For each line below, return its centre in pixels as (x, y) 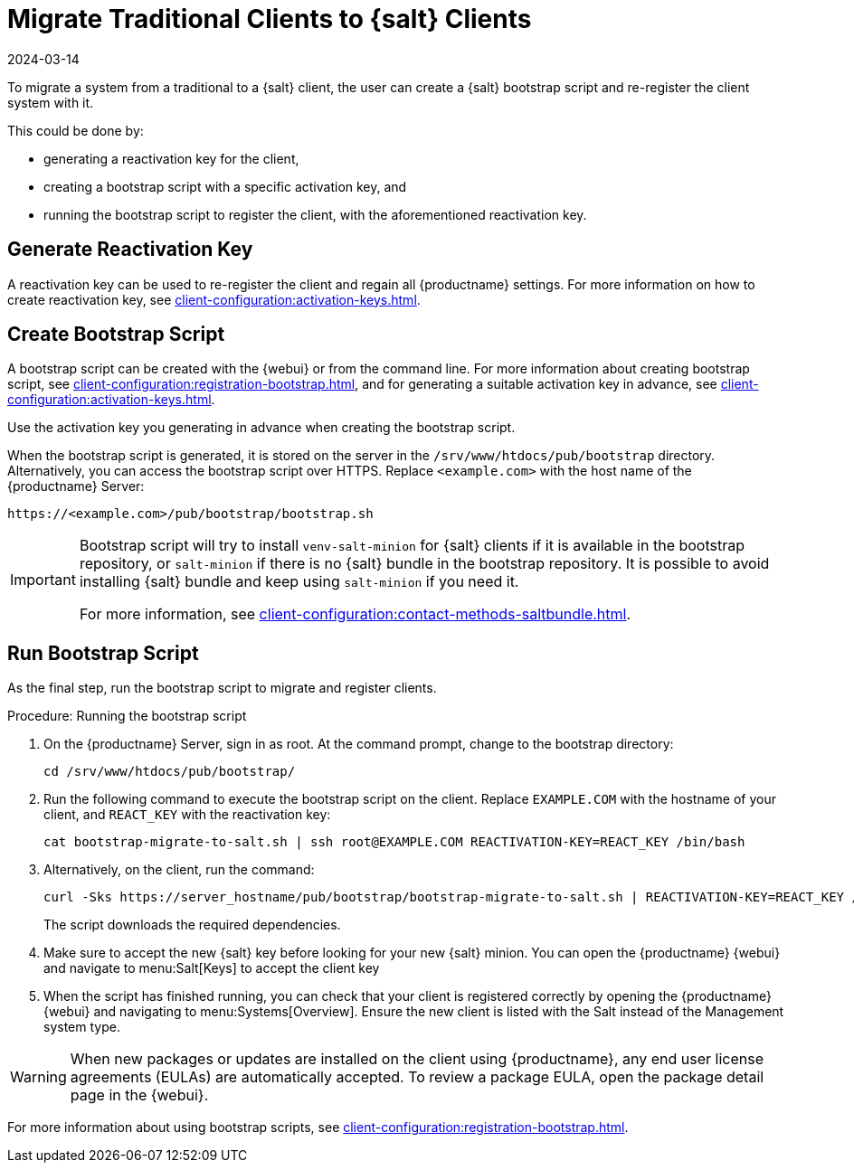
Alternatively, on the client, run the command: (179, 870)
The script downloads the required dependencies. (192, 925)
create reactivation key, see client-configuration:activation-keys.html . (214, 299)
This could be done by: (76, 130)
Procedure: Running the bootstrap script (127, 716)
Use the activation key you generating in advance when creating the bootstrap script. (261, 428)
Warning (38, 1077)
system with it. (51, 102)
